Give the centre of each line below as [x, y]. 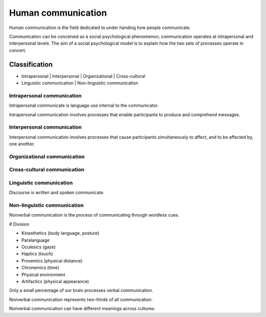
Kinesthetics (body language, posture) [60, 233]
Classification [31, 64]
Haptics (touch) [37, 254]
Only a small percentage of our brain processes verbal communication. [81, 290]
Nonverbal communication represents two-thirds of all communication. [81, 299]
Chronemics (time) [40, 268]
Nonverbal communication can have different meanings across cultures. [82, 309]
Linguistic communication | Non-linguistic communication [80, 83]
